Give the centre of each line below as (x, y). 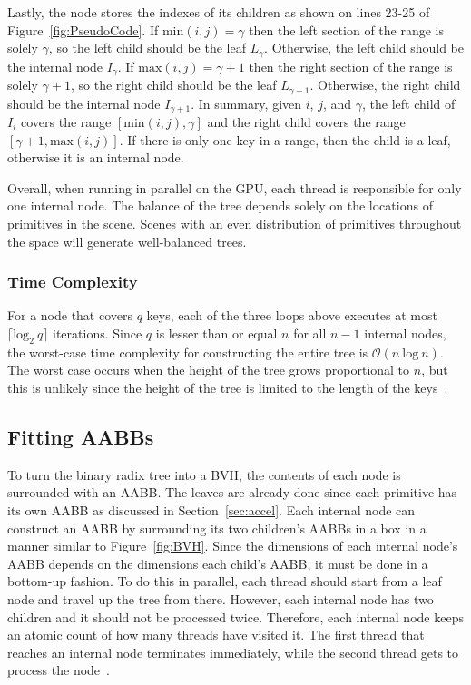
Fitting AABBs (81, 436)
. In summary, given (246, 103)
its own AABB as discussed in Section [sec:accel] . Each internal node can (211, 509)
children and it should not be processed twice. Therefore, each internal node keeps (235, 616)
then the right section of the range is (351, 66)
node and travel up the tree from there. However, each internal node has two (221, 598)
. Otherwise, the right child (385, 85)
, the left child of (408, 103)
